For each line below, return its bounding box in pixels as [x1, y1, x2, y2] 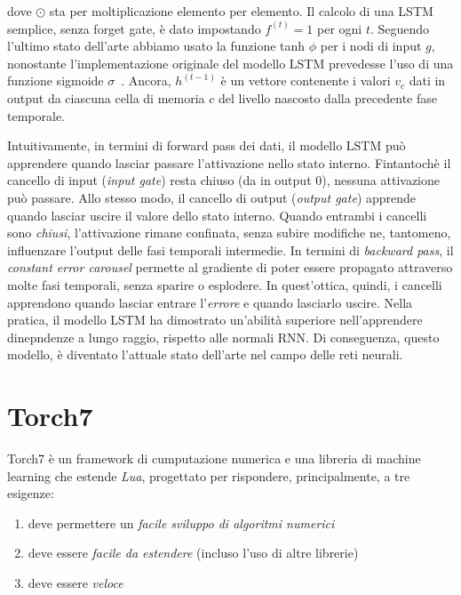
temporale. [7, 106, 65, 125]
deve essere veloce [28, 573, 123, 591]
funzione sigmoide [7, 71, 104, 90]
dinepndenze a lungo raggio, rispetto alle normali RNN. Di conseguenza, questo [7, 327, 440, 346]
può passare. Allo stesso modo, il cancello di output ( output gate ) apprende [7, 188, 417, 206]
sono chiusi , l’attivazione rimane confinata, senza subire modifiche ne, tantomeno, [7, 223, 451, 242]
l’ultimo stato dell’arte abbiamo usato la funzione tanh [7, 36, 306, 55]
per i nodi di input [320, 36, 422, 55]
